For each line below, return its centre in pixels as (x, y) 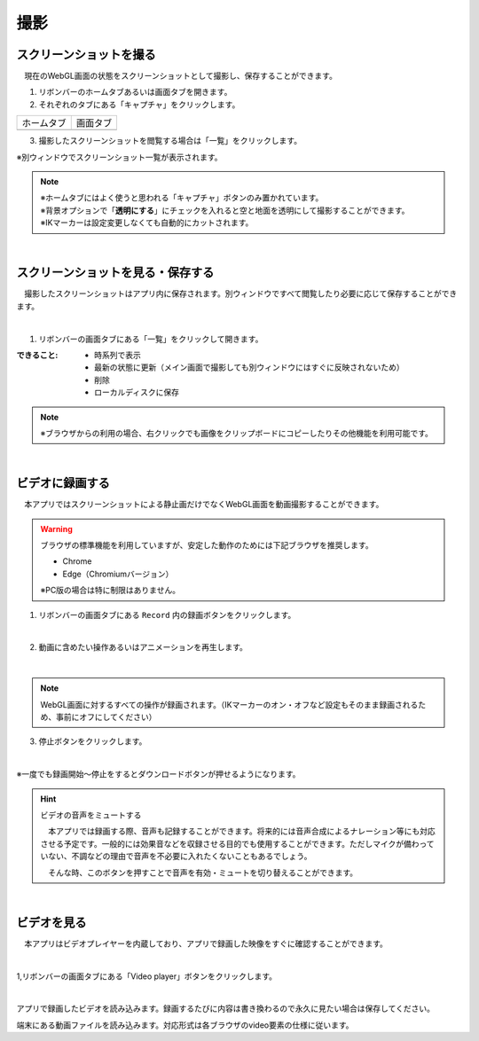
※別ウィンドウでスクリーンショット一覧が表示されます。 (119, 157)
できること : (37, 356)
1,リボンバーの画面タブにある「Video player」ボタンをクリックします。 (147, 976)
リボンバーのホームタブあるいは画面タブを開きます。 (135, 92)
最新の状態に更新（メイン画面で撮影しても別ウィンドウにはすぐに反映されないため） (249, 367)
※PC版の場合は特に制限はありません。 (110, 591)
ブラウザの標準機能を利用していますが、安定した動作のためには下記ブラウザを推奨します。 (207, 545)
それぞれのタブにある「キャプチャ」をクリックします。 (139, 104)
